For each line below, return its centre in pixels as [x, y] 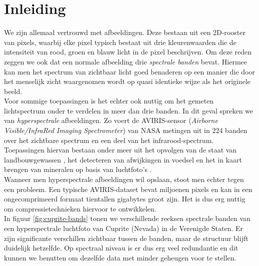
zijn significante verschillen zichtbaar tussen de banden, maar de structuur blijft [126, 238]
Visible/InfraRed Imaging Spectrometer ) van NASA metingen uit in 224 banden [126, 130]
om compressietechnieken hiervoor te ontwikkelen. [80, 208]
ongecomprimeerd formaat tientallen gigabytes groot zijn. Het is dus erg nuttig [125, 199]
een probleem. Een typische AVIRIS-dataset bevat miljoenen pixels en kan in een [128, 189]
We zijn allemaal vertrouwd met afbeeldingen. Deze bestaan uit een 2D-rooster [125, 32]
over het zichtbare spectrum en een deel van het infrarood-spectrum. [109, 140]
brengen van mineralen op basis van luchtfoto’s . [78, 169]
